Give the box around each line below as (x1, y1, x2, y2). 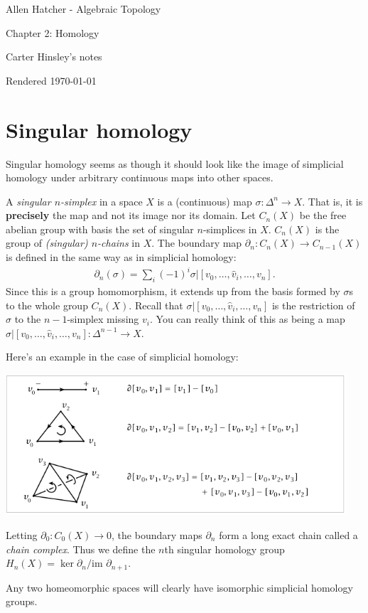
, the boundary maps (112, 528, 202, 543)
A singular (6, 193, 51, 208)
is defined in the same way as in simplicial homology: (6, 250, 237, 265)
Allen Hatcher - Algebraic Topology (6, 1, 161, 16)
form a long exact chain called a (219, 528, 358, 543)
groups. (6, 594, 38, 609)
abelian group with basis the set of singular (6, 221, 194, 236)
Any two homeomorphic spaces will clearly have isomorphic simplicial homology (6, 580, 353, 595)
